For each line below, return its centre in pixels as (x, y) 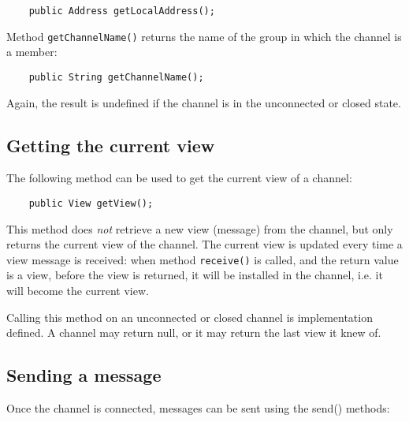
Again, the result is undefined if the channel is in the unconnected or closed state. (204, 102)
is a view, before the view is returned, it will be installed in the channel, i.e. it (195, 275)
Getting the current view (111, 145)
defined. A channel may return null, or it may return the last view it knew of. (194, 332)
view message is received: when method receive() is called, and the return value (203, 259)
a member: (32, 52)
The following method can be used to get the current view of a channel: (179, 178)
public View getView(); (91, 203)
